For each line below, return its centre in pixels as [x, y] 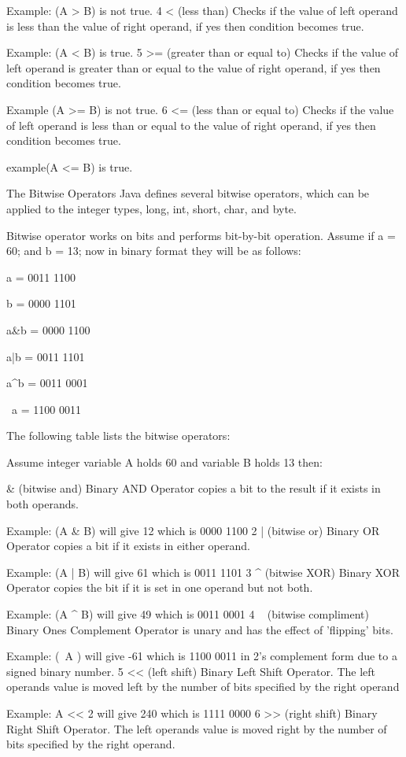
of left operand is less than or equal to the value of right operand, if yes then [191, 125]
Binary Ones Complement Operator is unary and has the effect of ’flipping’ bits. [200, 629]
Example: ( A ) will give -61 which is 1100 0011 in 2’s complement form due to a [202, 656]
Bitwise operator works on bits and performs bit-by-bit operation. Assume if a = [201, 235]
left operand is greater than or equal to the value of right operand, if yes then [194, 67]
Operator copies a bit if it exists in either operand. [128, 546]
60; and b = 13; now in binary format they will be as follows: [154, 251]
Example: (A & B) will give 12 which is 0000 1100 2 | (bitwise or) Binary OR [193, 530]
